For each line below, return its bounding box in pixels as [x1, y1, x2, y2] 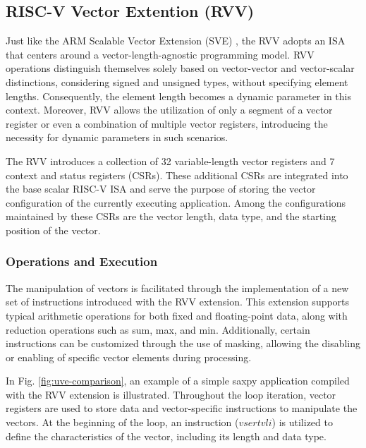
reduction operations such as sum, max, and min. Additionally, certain [6, 322, 310, 337]
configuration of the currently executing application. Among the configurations [6, 195, 346, 210]
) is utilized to [272, 415, 333, 430]
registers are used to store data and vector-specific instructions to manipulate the [6, 401, 358, 416]
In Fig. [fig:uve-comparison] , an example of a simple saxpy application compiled [6, 373, 350, 388]
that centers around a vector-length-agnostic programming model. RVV [6, 47, 315, 61]
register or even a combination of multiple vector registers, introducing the [6, 116, 328, 131]
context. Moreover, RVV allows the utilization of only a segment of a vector [6, 102, 333, 117]
